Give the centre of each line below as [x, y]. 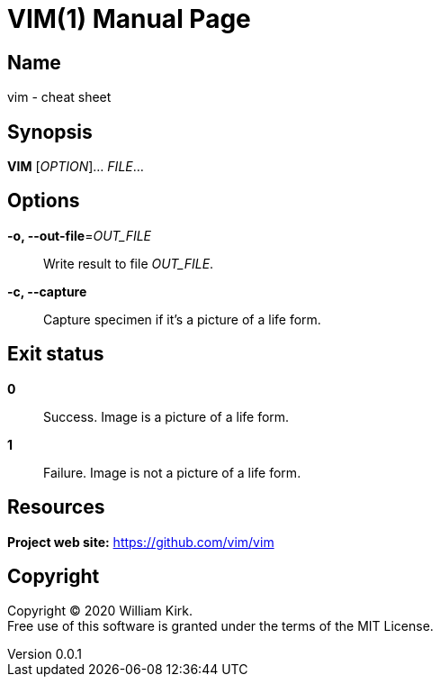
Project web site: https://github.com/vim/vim [141, 542]
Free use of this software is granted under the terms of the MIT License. [220, 626]
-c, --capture [47, 291]
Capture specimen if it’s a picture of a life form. [182, 319]
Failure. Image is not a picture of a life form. [172, 472]
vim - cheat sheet [59, 97]
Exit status [56, 354]
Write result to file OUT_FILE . [129, 263]
